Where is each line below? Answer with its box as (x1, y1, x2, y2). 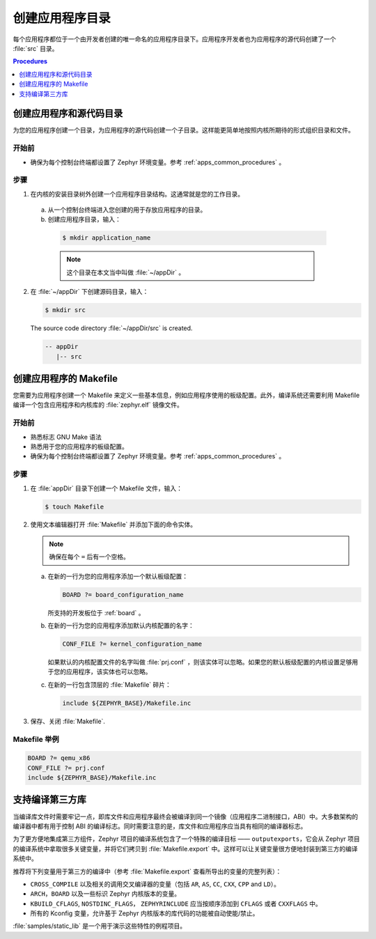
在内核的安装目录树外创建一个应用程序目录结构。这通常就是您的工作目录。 (30, 189, 244, 198)
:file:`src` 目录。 (13, 44, 58, 52)
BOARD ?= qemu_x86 (27, 754, 91, 762)
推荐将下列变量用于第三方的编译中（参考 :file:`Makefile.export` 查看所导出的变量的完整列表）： (13, 867, 282, 876)
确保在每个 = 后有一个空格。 (49, 552, 130, 561)
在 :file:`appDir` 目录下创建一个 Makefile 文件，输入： (30, 484, 182, 492)
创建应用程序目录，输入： (47, 215, 121, 224)
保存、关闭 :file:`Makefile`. (30, 717, 106, 725)
